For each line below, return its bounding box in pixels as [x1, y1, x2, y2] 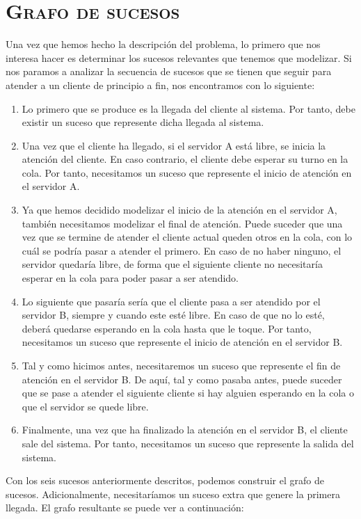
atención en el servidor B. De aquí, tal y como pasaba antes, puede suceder [22, 372, 342, 386]
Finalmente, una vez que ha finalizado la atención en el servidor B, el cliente [22, 422, 348, 437]
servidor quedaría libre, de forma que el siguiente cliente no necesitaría [22, 257, 323, 271]
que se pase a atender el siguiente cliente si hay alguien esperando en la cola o [22, 385, 354, 400]
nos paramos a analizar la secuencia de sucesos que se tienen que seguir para [6, 64, 332, 79]
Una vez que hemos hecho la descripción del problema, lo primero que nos [6, 37, 321, 51]
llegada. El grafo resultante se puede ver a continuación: [6, 500, 244, 515]
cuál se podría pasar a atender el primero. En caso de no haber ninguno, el [22, 243, 342, 257]
